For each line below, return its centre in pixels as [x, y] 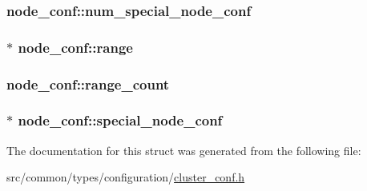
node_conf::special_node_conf [120, 120]
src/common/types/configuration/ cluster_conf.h [126, 177]
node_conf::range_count [88, 84]
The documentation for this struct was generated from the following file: [184, 150]
